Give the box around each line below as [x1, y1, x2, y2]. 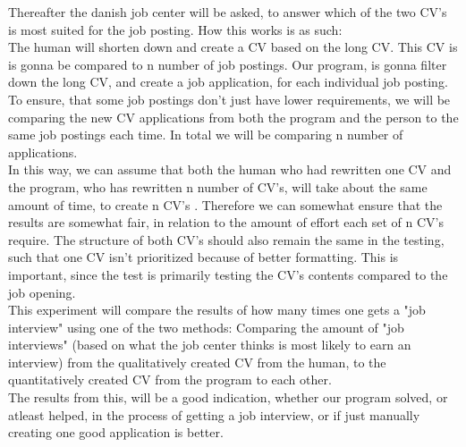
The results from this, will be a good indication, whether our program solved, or [8, 388, 448, 407]
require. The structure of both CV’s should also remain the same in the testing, [8, 230, 445, 249]
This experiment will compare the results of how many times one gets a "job [8, 300, 426, 319]
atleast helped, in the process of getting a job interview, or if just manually [8, 405, 420, 424]
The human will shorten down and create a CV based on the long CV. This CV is [8, 38, 458, 56]
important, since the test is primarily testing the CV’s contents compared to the [8, 265, 448, 283]
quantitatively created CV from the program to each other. [8, 370, 332, 389]
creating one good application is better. [8, 423, 224, 442]
